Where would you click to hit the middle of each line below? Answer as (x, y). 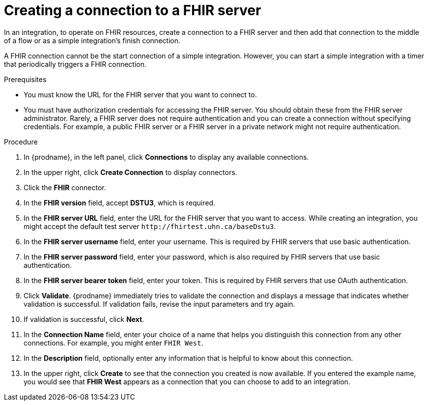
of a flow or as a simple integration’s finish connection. (92, 40)
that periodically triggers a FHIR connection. (75, 64)
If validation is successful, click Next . (84, 319)
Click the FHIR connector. (65, 187)
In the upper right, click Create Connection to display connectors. (130, 172)
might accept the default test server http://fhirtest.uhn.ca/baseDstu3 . (150, 226)
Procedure (21, 142)
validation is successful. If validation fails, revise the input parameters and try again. (159, 304)
